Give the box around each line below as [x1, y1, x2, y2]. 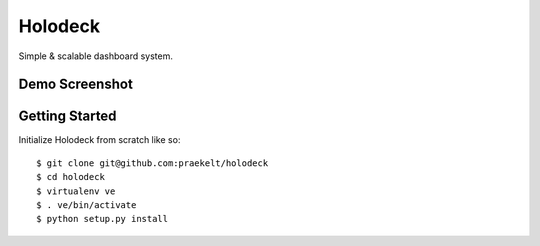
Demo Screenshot [18, 76, 134, 93]
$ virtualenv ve [36, 185, 116, 197]
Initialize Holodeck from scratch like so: [18, 134, 181, 146]
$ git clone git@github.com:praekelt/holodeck [36, 157, 269, 169]
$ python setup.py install [36, 213, 169, 225]
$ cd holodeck [36, 171, 105, 183]
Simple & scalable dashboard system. [18, 50, 174, 62]
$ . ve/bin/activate [36, 200, 137, 211]
